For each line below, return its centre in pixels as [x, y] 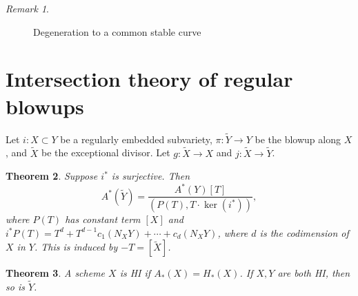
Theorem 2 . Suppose [52, 176]
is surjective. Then [151, 176]
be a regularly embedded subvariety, [136, 139]
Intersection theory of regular [149, 79]
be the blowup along [298, 139]
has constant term [103, 219]
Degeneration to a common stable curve [117, 31]
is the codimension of [304, 232]
